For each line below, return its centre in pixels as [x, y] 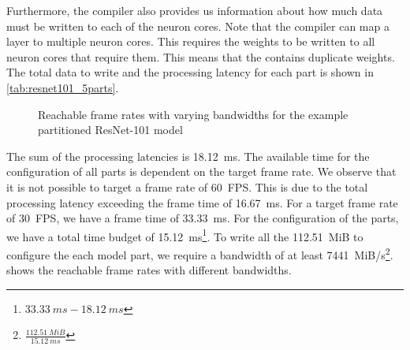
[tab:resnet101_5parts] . [63, 87]
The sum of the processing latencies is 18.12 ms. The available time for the [188, 156]
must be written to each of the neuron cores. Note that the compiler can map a [198, 26]
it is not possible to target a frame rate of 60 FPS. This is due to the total [187, 186]
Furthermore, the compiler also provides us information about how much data [195, 10]
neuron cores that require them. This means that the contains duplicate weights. [201, 56]
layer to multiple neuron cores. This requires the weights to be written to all [191, 41]
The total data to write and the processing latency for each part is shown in [190, 72]
